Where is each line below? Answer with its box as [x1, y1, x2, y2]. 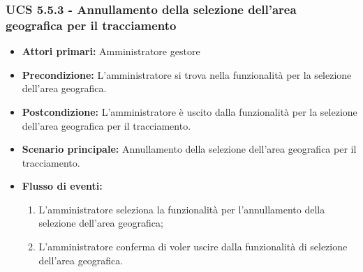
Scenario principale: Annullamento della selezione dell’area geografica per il [22, 142, 357, 156]
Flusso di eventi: [22, 179, 103, 193]
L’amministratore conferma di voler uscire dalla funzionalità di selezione [38, 239, 348, 254]
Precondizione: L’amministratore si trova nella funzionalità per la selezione [22, 67, 352, 82]
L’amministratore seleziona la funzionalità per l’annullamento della [38, 202, 325, 216]
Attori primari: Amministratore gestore [22, 44, 200, 59]
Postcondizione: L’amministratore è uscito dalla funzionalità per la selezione [22, 104, 357, 119]
